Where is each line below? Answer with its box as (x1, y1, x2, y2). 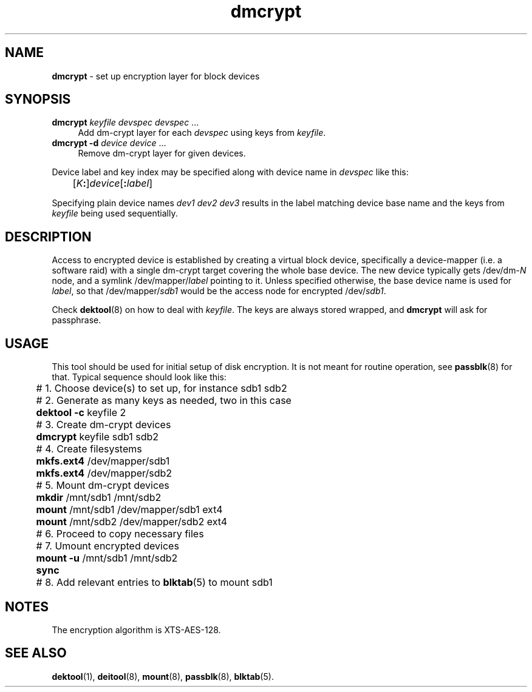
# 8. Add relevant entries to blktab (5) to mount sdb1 (36, 576, 273, 589)
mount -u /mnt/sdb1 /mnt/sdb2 (36, 552, 178, 565)
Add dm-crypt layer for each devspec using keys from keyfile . (78, 127, 326, 138)
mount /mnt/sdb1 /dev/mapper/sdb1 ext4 (36, 503, 223, 516)
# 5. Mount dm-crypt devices (36, 479, 169, 492)
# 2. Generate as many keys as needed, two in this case (36, 394, 292, 407)
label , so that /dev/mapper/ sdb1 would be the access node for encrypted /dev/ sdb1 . (52, 286, 386, 297)
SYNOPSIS (5, 92, 71, 107)
